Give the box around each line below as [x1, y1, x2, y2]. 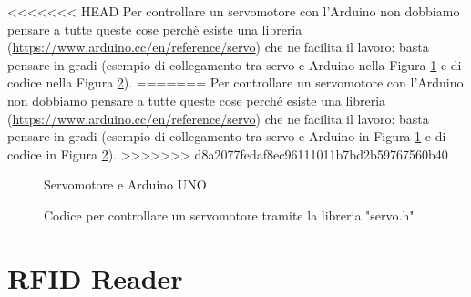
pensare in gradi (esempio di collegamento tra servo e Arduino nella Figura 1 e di [7, 55, 462, 74]
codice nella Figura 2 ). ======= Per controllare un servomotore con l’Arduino [7, 73, 464, 92]
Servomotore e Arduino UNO [44, 175, 207, 194]
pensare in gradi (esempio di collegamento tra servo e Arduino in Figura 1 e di [7, 127, 446, 146]
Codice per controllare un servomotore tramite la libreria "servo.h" [44, 205, 415, 224]
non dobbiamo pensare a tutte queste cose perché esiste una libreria [7, 90, 386, 109]
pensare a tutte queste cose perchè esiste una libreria [7, 19, 302, 38]
